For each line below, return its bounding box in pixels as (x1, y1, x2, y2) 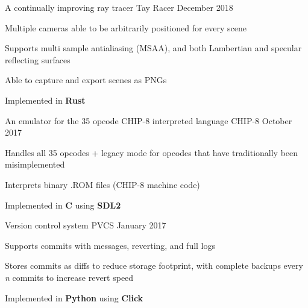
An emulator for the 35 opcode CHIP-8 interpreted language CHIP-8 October (5, 114, 292, 127)
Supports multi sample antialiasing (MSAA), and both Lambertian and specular (5, 42, 302, 54)
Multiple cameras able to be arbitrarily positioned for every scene (5, 21, 247, 34)
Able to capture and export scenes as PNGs (5, 74, 167, 86)
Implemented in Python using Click (5, 291, 143, 304)
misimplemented (5, 158, 65, 171)
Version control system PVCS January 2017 (5, 219, 166, 231)
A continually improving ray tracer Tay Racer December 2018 (5, 1, 233, 13)
